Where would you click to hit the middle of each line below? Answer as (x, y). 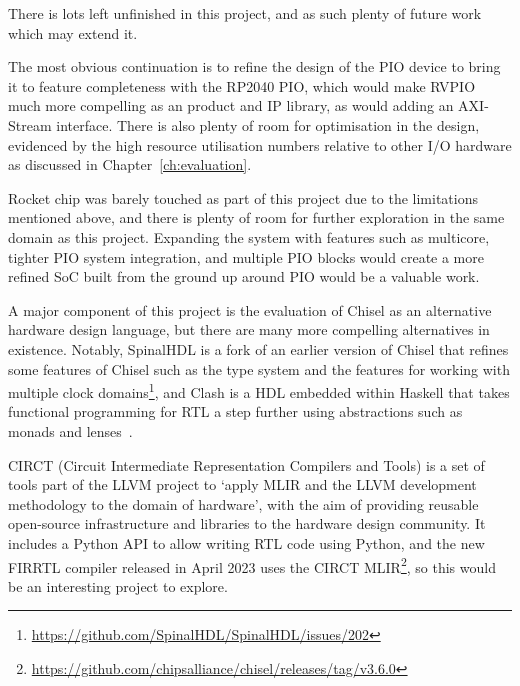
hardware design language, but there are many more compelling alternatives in (249, 329)
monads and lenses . (70, 430)
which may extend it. (73, 32)
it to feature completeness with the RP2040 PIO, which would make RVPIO (242, 85)
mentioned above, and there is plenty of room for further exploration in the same (256, 217)
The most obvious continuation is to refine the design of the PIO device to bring (254, 66)
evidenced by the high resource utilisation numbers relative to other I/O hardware (260, 144)
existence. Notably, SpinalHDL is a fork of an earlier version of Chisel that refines (258, 348)
